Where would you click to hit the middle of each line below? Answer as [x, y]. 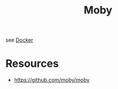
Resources [32, 64]
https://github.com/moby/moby [52, 80]
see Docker [19, 40]
